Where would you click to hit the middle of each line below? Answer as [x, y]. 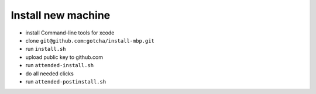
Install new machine [61, 15]
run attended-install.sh [59, 65]
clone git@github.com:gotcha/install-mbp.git [90, 40]
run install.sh [46, 49]
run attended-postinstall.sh [66, 81]
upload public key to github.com [64, 57]
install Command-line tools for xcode [70, 33]
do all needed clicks [50, 74]
